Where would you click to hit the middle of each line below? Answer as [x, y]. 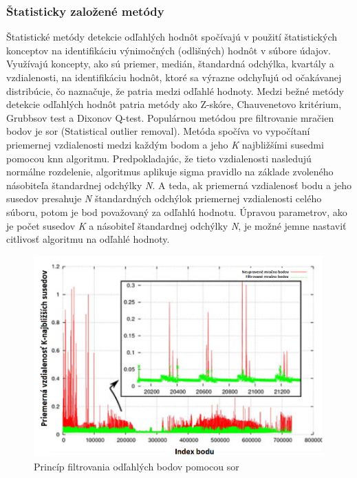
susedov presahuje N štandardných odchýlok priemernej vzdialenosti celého [164, 198]
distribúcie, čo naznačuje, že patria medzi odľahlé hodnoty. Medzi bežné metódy [175, 90]
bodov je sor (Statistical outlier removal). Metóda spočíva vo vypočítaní [158, 131]
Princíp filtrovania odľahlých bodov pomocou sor [137, 466]
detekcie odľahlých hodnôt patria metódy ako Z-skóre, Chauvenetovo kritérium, [174, 104]
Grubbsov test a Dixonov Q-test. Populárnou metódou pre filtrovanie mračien [170, 117]
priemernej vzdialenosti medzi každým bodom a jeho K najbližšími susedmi [165, 144]
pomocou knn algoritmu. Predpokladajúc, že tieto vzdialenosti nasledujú [159, 158]
